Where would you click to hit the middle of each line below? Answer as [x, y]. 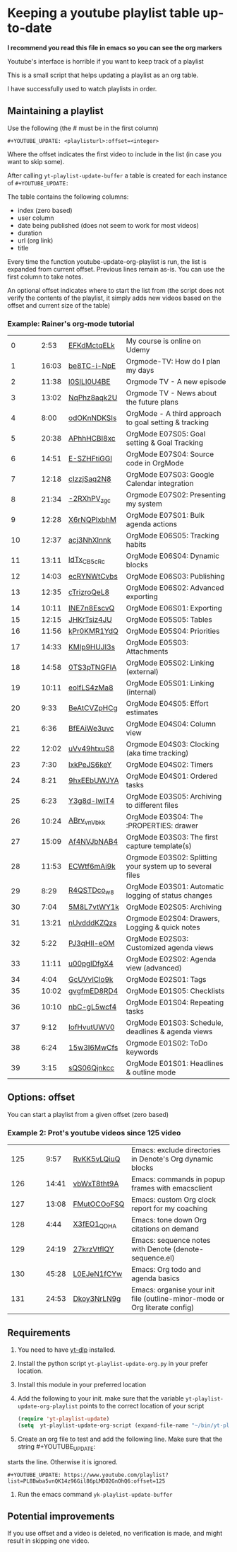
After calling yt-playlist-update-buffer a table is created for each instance [117, 175]
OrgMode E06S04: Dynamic [173, 556]
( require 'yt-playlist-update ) [63, 1419]
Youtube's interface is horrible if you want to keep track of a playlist [106, 61]
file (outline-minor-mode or [178, 1299]
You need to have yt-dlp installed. [66, 1350]
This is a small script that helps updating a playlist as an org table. [103, 75]
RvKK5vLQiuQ [97, 1159]
